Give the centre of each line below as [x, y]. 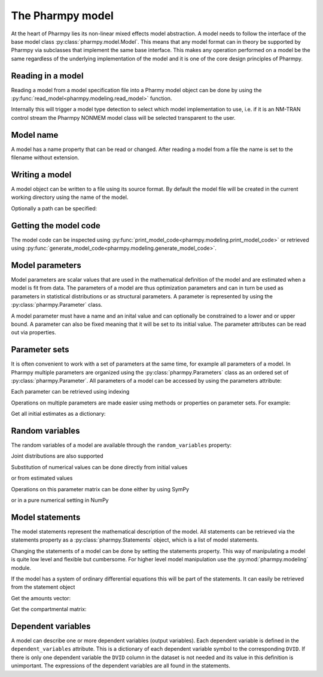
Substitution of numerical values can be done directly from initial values [99, 467]
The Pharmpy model [62, 16]
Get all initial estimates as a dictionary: [58, 414]
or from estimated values [42, 478]
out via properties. [34, 333]
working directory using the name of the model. [70, 197]
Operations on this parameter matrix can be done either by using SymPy [100, 489]
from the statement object [43, 587]
